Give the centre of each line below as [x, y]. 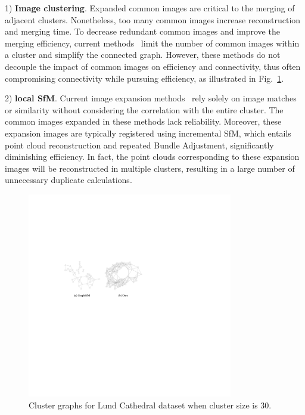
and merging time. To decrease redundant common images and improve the [142, 31]
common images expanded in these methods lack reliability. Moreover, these [143, 121]
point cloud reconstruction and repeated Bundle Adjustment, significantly [139, 145]
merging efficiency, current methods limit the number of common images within [152, 43]
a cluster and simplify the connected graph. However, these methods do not [143, 55]
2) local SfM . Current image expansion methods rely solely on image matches [151, 98]
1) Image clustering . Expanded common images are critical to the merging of [150, 8]
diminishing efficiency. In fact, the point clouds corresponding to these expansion [152, 157]
